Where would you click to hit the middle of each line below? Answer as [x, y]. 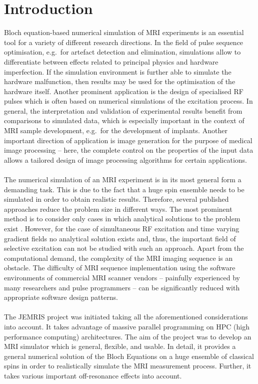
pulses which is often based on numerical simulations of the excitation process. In [128, 101]
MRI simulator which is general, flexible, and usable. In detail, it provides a [120, 346]
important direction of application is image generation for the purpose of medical [128, 140]
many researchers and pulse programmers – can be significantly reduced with [122, 287]
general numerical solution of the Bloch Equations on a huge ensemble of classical [129, 356]
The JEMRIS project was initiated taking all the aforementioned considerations [126, 317]
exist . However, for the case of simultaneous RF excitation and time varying [122, 228]
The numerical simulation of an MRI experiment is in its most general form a [123, 179]
